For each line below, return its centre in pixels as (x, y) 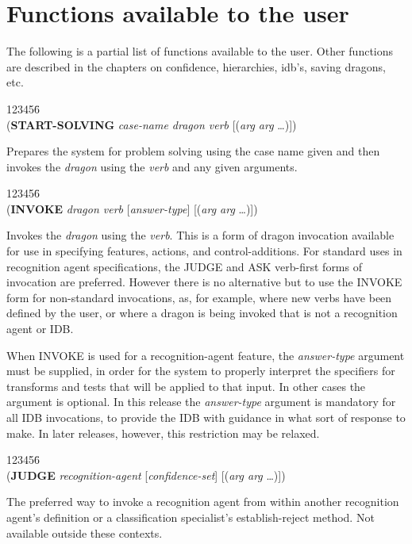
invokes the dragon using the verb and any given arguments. (152, 166)
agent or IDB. (40, 329)
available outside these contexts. (85, 533)
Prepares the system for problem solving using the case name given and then (193, 151)
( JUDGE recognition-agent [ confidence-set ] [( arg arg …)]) (146, 475)
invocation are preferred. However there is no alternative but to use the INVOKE (204, 282)
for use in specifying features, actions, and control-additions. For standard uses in (204, 251)
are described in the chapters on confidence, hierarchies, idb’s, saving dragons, (196, 66)
